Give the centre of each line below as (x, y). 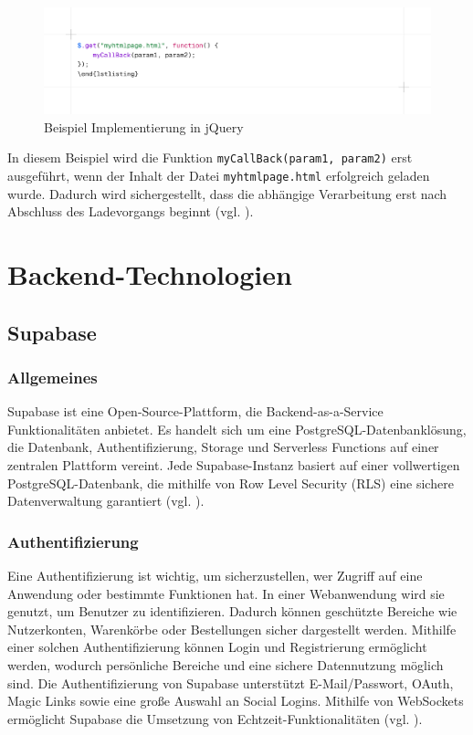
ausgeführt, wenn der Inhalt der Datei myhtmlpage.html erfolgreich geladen (219, 176)
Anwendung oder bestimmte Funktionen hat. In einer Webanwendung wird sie (226, 593)
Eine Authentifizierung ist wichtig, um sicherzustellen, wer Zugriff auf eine (215, 576)
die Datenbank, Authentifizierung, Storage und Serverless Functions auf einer (223, 447)
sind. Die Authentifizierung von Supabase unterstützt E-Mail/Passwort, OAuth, (231, 682)
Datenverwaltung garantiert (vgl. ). (106, 501)
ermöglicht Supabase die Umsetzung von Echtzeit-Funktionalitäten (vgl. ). (215, 718)
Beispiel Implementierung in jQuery (144, 126)
